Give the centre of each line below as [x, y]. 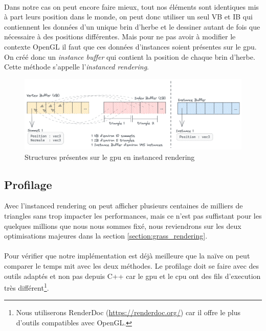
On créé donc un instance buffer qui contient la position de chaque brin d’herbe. [130, 56]
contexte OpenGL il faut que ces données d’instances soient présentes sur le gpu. [130, 46]
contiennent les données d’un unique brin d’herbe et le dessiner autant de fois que [132, 26]
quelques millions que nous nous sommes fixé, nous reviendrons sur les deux [123, 226]
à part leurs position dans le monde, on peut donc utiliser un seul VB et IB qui [128, 17]
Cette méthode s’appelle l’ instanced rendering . [76, 67]
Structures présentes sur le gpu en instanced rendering [110, 157]
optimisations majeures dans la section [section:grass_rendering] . [106, 236]
